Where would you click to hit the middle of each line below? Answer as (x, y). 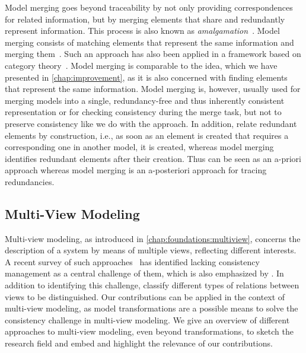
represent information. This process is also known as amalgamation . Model (142, 31)
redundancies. (30, 181)
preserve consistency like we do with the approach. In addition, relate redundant (151, 123)
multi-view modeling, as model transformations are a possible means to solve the (152, 308)
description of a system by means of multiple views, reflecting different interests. (151, 250)
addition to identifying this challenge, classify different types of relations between (152, 285)
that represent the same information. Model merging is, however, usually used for (153, 89)
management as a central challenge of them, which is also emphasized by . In (144, 273)
